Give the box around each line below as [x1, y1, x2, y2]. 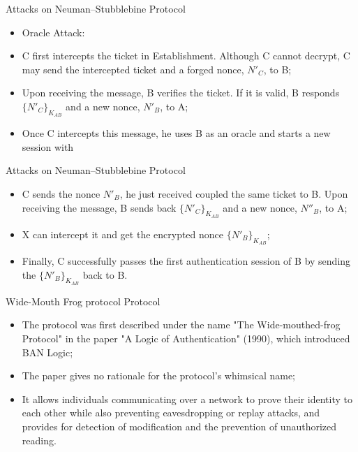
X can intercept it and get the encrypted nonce [22, 226, 224, 241]
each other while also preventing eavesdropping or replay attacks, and [22, 405, 320, 420]
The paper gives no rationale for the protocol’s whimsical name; [22, 368, 296, 383]
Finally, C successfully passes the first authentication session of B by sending [22, 253, 351, 268]
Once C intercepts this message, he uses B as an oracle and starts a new [22, 126, 331, 140]
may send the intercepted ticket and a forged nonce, [22, 61, 244, 76]
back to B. [82, 267, 128, 282]
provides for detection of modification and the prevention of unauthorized [22, 418, 337, 433]
